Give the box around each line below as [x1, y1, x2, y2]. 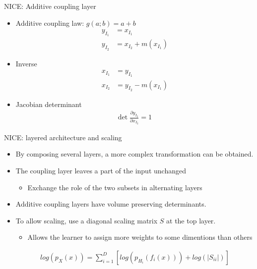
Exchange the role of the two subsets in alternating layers [27, 182, 202, 192]
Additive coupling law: [15, 17, 84, 28]
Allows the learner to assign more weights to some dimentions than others [27, 232, 253, 242]
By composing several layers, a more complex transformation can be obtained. [15, 149, 254, 159]
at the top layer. [166, 215, 216, 225]
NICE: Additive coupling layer [4, 1, 96, 11]
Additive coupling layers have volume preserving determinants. [15, 199, 206, 209]
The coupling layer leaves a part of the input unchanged [15, 165, 186, 175]
